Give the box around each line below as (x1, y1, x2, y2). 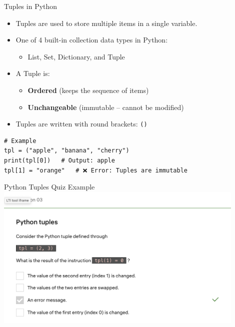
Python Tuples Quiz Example (4, 181, 95, 192)
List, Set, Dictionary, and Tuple (27, 51, 125, 61)
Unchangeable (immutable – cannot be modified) (27, 101, 184, 112)
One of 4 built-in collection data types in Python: (15, 34, 168, 45)
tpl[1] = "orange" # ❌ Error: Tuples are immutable (4, 166, 187, 174)
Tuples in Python (4, 1, 57, 11)
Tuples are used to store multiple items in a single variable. (15, 17, 197, 28)
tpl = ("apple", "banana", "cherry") (4, 147, 129, 154)
